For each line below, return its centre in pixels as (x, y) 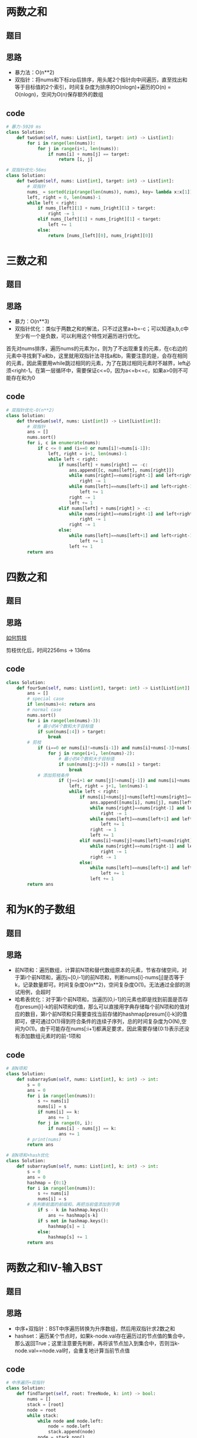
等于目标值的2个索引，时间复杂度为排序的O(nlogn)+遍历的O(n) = (93, 87)
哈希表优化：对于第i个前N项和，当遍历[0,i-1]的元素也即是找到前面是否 (98, 999)
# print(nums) (44, 1139)
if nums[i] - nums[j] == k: (82, 1128)
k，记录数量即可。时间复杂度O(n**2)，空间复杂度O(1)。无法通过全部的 (100, 985)
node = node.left (69, 1426)
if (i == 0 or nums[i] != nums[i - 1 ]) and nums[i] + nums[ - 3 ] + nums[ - (115, 748)
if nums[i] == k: (59, 1112)
